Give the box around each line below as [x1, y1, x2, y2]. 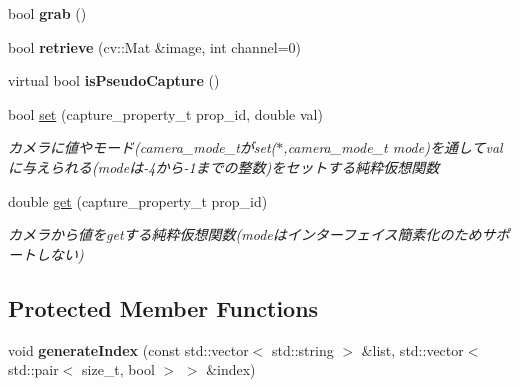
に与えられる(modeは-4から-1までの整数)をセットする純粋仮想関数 [8, 156, 440, 177]
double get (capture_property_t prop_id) [8, 190, 268, 211]
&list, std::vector [361, 339, 464, 360]
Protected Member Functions [8, 292, 319, 323]
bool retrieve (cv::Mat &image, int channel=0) [8, 36, 301, 57]
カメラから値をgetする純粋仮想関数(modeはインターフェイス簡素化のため [8, 224, 482, 245]
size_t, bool [82, 359, 155, 380]
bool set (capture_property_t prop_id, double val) [8, 103, 323, 124]
